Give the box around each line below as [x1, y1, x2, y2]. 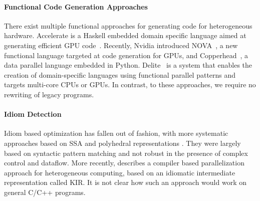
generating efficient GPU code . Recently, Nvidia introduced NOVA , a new [4, 40, 238, 50]
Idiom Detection [4, 109, 62, 119]
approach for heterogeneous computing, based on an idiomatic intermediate [4, 167, 235, 177]
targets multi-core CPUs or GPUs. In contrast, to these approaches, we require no [4, 79, 256, 90]
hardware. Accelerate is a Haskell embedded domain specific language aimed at [4, 30, 246, 41]
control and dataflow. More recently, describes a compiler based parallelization [4, 157, 244, 168]
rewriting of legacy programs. [4, 89, 94, 99]
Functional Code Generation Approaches [4, 1, 148, 12]
